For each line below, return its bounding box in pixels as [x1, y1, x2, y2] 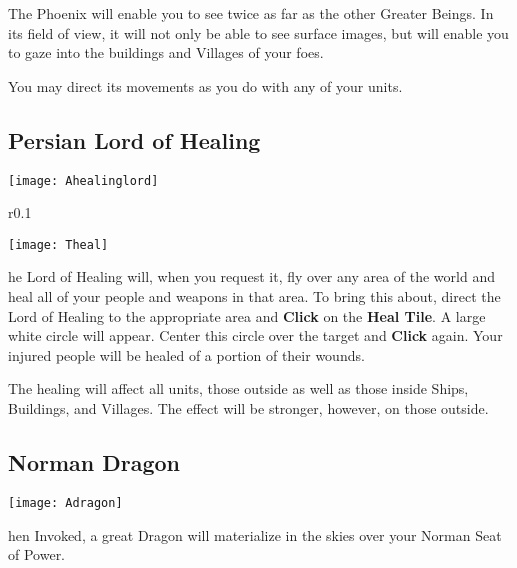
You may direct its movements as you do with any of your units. [8, 75, 403, 96]
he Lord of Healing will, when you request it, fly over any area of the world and [8, 266, 495, 287]
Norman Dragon [8, 447, 181, 478]
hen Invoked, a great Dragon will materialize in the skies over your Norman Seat [8, 524, 502, 545]
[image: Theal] [8, 237, 109, 252]
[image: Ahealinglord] [8, 173, 159, 188]
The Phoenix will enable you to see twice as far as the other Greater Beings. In [8, 3, 494, 23]
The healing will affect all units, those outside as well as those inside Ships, [8, 378, 469, 399]
